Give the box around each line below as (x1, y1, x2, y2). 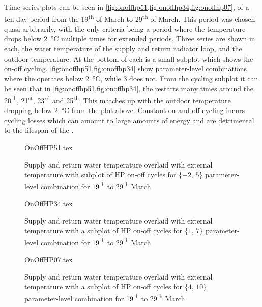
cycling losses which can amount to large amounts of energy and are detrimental (4, 115, 254, 125)
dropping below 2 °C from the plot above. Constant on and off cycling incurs (4, 105, 245, 116)
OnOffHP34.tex (24, 198, 73, 209)
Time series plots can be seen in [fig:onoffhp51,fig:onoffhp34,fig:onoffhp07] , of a (4, 2, 249, 12)
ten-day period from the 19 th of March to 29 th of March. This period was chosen (4, 12, 255, 24)
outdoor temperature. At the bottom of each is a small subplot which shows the (4, 53, 253, 64)
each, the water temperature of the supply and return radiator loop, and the (4, 43, 242, 54)
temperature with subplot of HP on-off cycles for (24, 169, 177, 180)
